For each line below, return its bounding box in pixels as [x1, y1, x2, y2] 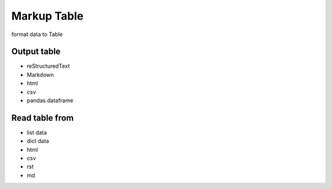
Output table [11, 46, 61, 57]
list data [26, 128, 47, 136]
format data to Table [11, 31, 63, 38]
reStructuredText [26, 62, 70, 70]
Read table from [11, 113, 74, 123]
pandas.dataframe [26, 97, 74, 104]
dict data [26, 138, 49, 145]
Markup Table [11, 9, 84, 23]
